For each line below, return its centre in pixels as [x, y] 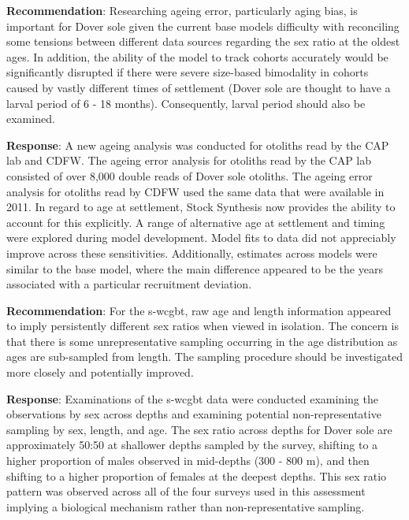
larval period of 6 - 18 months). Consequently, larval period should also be [186, 103]
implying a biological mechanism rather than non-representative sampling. [186, 506]
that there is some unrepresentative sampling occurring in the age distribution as [202, 341]
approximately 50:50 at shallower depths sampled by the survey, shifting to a [192, 445]
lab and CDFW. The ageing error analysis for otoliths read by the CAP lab [189, 160]
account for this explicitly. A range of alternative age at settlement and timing [196, 222]
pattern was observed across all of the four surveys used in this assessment [186, 491]
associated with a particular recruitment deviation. [129, 284]
